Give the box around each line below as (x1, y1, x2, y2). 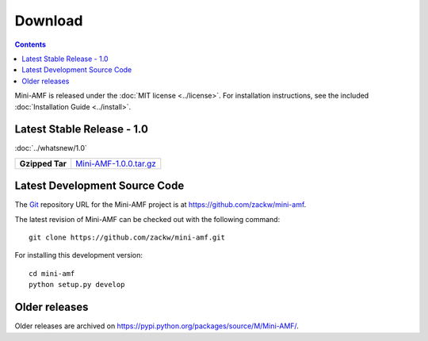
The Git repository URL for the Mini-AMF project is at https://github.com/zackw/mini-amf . (14, 200, 307, 209)
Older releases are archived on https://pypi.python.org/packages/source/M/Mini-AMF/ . (14, 321, 299, 331)
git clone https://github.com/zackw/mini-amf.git (29, 233, 226, 242)
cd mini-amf (29, 269, 75, 278)
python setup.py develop (29, 280, 125, 289)
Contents (14, 40, 47, 49)
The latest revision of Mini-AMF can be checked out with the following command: (14, 214, 281, 224)
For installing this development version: (14, 251, 143, 260)
